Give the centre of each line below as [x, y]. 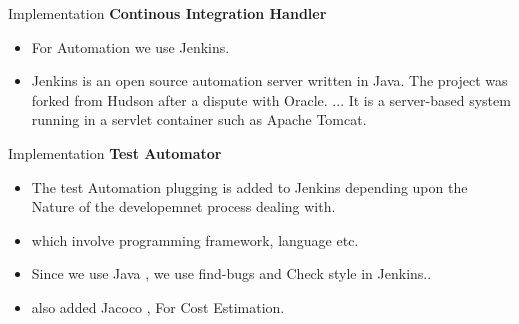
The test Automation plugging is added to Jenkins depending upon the [249, 186]
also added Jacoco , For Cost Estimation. [158, 306]
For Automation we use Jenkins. [130, 46]
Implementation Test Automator [115, 152]
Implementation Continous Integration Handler [167, 13]
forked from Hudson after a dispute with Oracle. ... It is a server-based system [271, 99]
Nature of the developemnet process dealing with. [183, 206]
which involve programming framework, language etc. [195, 239]
